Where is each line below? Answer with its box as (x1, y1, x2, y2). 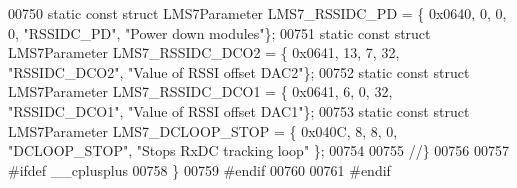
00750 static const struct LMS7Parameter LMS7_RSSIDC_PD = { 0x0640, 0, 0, (8, 3, 507, 23)
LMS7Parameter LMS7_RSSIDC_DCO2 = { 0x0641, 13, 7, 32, (8, 42, 400, 63)
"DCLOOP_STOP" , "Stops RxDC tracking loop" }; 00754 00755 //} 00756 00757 (8, 140, 509, 161)
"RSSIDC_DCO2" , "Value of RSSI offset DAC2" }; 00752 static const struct (8, 61, 470, 82)
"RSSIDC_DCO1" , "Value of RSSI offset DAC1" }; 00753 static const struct (8, 100, 470, 121)
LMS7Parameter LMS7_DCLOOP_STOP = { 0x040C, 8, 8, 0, (8, 120, 398, 141)
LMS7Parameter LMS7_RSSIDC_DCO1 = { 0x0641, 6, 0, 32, (8, 81, 393, 102)
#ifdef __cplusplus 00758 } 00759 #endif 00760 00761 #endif (8, 159, 391, 180)
